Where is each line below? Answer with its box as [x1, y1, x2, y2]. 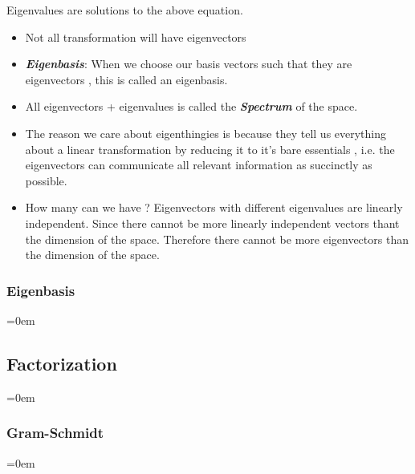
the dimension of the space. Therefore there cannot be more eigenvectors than [25, 230, 409, 247]
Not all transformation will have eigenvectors [25, 28, 246, 45]
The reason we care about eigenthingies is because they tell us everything [25, 124, 387, 141]
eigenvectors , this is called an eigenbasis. [25, 71, 228, 87]
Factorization [6, 350, 117, 375]
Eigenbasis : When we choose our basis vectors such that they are [25, 55, 352, 72]
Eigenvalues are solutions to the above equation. [6, 2, 243, 18]
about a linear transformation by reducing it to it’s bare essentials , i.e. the [25, 140, 395, 157]
